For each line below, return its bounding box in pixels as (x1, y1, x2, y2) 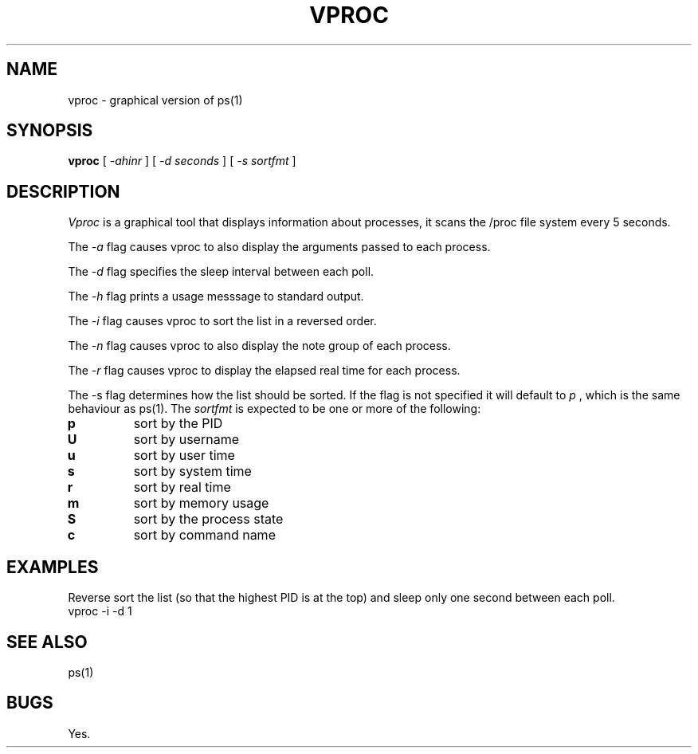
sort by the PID (133, 415, 223, 432)
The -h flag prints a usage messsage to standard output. (68, 289, 364, 304)
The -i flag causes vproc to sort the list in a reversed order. (68, 314, 377, 328)
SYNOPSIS (6, 120, 93, 141)
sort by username (133, 431, 239, 448)
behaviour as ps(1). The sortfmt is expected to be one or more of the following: (68, 402, 481, 416)
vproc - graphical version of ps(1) (68, 92, 243, 107)
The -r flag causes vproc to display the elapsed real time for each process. (68, 363, 461, 378)
